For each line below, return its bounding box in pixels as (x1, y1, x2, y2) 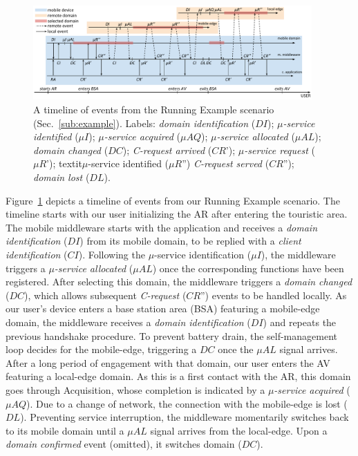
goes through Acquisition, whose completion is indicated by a (6, 382, 265, 397)
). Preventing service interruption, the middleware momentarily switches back (20, 410, 349, 424)
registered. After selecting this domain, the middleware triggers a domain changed (6, 274, 352, 289)
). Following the (78, 247, 145, 262)
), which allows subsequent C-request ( (24, 287, 187, 302)
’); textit (46, 156, 82, 171)
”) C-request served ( (182, 156, 270, 171)
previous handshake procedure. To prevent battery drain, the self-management (6, 328, 337, 343)
